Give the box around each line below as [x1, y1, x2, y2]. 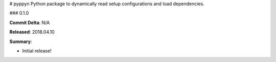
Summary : [9, 38, 32, 45]
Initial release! [22, 48, 52, 54]
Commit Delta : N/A [9, 19, 50, 26]
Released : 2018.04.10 [9, 29, 55, 35]
